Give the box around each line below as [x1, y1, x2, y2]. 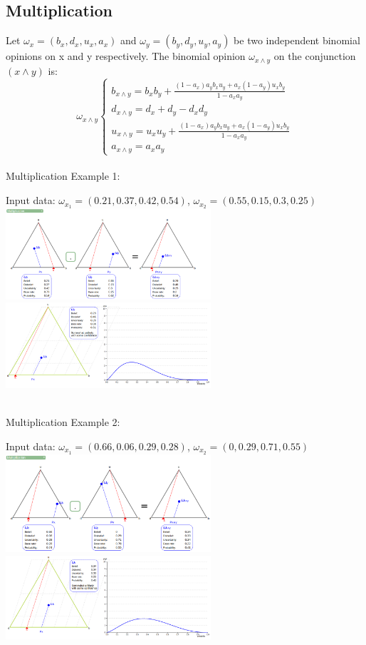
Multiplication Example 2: [6, 415, 120, 430]
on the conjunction [273, 49, 356, 64]
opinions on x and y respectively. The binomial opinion [6, 49, 246, 64]
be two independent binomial [234, 33, 360, 48]
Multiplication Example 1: [6, 168, 120, 183]
